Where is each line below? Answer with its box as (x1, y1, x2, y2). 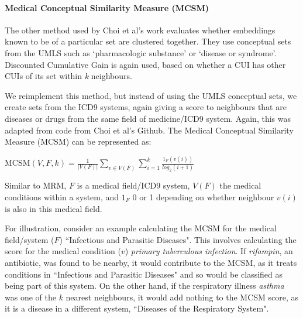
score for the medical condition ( (5, 245, 121, 257)
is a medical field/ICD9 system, (77, 179, 190, 192)
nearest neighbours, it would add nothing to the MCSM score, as (66, 290, 299, 303)
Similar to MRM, (5, 179, 67, 192)
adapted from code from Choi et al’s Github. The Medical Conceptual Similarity (5, 124, 294, 136)
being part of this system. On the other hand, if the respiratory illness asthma (5, 279, 284, 292)
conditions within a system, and (5, 190, 119, 203)
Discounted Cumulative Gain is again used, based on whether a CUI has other (5, 58, 286, 70)
